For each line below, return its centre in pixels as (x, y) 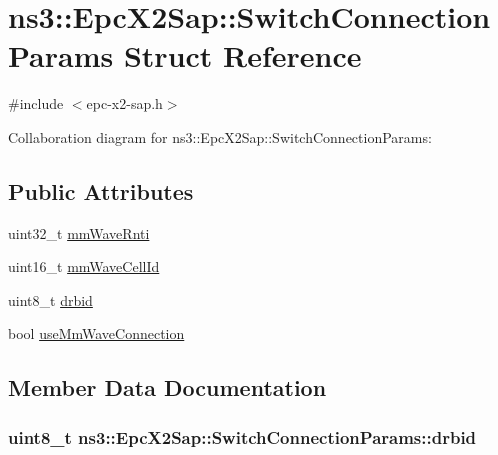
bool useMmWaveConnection (96, 333)
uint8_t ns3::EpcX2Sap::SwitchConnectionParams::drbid (242, 436)
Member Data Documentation (167, 387)
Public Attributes (101, 190)
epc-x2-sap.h (124, 103)
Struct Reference (242, 55)
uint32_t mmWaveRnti (79, 232)
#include (36, 103)
